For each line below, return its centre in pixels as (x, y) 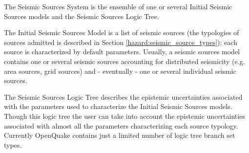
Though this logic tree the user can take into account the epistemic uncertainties (124, 116)
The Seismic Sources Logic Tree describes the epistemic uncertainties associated (123, 97)
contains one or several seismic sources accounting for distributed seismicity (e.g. (124, 61)
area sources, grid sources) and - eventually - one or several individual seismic (120, 71)
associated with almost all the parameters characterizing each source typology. (121, 125)
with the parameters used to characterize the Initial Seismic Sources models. (118, 106)
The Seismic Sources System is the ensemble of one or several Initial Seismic (118, 6)
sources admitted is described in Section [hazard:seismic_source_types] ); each (121, 42)
